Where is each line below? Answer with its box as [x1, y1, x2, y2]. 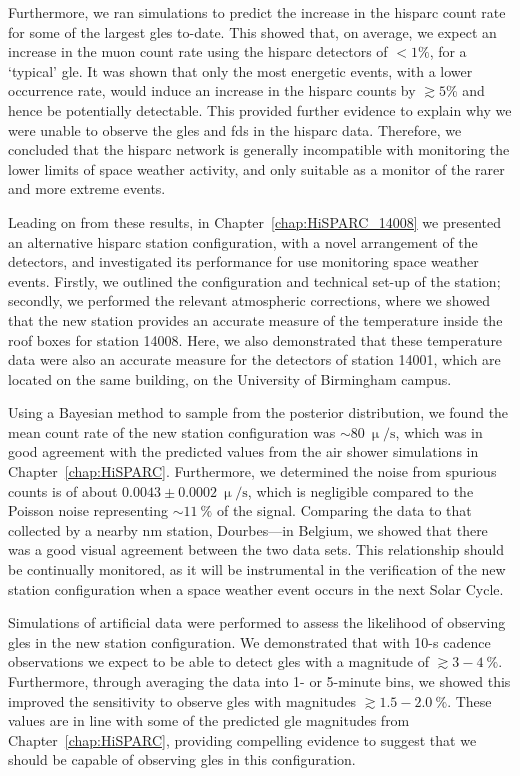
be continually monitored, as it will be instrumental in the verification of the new [8, 559, 506, 580]
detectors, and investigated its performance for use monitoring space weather [8, 251, 479, 272]
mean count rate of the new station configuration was [8, 421, 336, 442]
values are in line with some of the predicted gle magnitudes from [8, 710, 410, 731]
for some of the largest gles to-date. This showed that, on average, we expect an [8, 21, 497, 42]
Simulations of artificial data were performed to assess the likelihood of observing [8, 612, 506, 633]
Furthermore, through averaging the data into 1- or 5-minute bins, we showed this [8, 671, 511, 691]
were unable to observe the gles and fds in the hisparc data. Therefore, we [8, 119, 462, 140]
